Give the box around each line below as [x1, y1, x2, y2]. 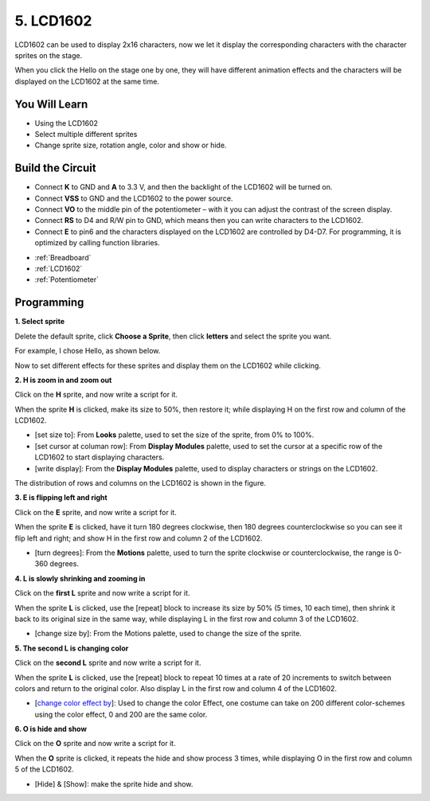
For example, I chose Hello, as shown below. [14, 346, 161, 356]
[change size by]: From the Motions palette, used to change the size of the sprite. [34, 629, 302, 639]
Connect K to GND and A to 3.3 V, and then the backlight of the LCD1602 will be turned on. [34, 182, 333, 192]
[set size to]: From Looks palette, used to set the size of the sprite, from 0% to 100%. [34, 430, 315, 440]
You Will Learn [14, 97, 88, 111]
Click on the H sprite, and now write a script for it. [14, 390, 178, 400]
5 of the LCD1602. [14, 764, 75, 774]
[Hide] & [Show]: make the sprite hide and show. [34, 779, 193, 788]
